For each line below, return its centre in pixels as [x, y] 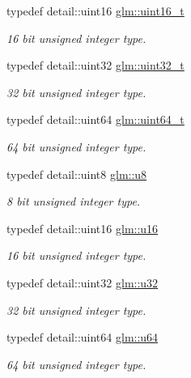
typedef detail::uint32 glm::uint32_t [95, 65]
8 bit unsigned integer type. [74, 201]
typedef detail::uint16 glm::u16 [83, 228]
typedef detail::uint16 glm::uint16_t [95, 11]
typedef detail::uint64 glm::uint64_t [95, 119]
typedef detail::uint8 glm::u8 [77, 174]
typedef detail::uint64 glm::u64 [83, 337]
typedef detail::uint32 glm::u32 [83, 282]
